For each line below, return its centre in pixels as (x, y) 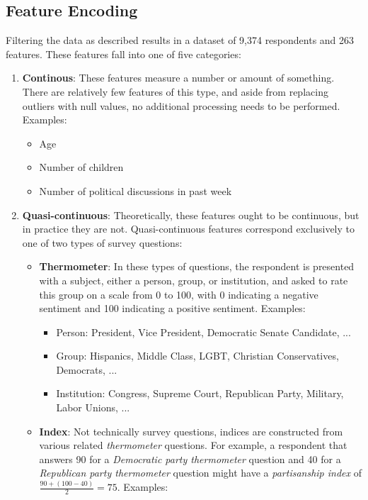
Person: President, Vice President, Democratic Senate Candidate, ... (203, 332)
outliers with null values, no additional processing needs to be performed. (181, 105)
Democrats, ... (87, 369)
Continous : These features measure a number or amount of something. (178, 78)
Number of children (81, 167)
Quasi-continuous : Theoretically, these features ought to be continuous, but (191, 215)
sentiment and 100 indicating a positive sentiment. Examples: (172, 308)
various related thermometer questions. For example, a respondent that (193, 445)
